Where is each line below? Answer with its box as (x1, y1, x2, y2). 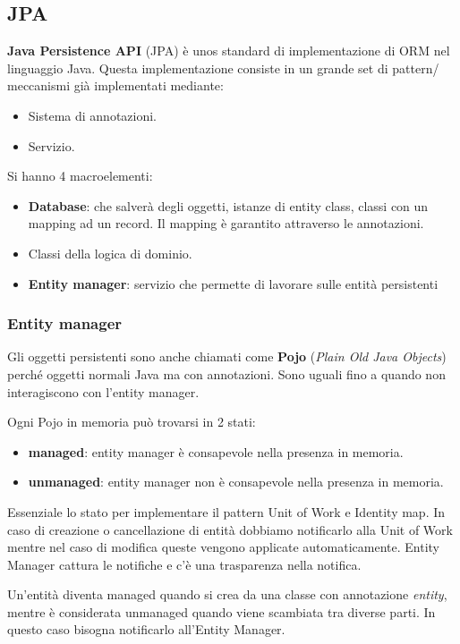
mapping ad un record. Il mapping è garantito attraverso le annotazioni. (28, 214, 424, 233)
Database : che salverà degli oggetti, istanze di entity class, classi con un (28, 196, 429, 215)
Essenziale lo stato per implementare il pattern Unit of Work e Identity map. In (7, 502, 446, 521)
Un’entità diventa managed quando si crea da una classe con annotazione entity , (7, 585, 447, 604)
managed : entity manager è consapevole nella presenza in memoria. (28, 442, 404, 461)
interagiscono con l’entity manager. (7, 382, 200, 401)
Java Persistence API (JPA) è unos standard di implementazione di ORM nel (7, 41, 450, 60)
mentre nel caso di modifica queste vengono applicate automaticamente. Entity (7, 538, 439, 556)
